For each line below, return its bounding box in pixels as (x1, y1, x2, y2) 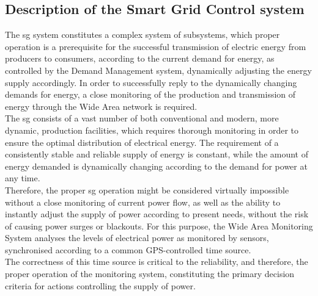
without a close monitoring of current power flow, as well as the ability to (5, 195, 281, 208)
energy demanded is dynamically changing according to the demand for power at (5, 159, 308, 172)
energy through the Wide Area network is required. (5, 99, 198, 112)
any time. (5, 171, 40, 184)
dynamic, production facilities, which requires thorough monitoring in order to (5, 123, 299, 136)
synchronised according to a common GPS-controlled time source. (5, 243, 251, 256)
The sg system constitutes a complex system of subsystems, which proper (5, 28, 280, 41)
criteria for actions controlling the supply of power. (5, 279, 196, 292)
